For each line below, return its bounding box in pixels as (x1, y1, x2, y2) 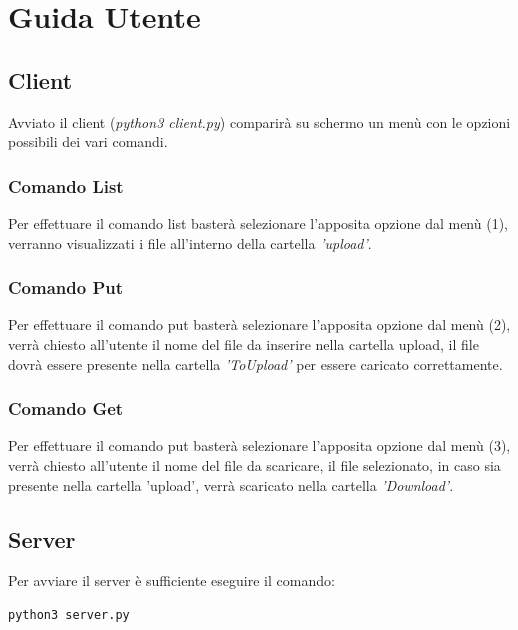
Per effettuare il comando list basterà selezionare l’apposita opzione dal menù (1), (8, 212, 508, 233)
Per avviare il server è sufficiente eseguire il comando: (8, 570, 335, 591)
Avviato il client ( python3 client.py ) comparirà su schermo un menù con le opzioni (8, 111, 511, 132)
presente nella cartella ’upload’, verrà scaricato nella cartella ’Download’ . (8, 474, 454, 495)
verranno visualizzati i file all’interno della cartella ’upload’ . (8, 232, 372, 253)
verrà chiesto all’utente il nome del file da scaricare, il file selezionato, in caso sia (8, 454, 501, 475)
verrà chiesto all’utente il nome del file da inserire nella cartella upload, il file (8, 333, 479, 354)
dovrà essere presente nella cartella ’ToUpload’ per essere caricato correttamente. (8, 353, 503, 374)
